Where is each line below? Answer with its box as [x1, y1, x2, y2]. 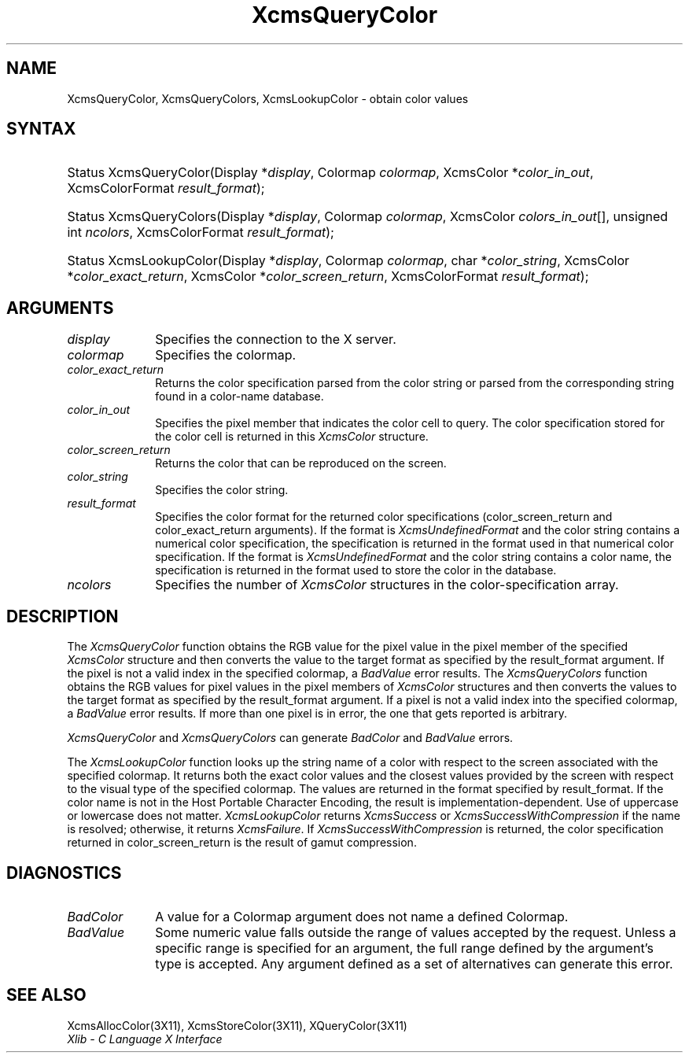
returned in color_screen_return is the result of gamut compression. [67, 836, 417, 850]
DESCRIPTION [6, 606, 119, 626]
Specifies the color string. [155, 483, 289, 497]
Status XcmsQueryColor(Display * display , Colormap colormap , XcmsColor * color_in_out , [67, 164, 594, 181]
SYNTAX [6, 119, 76, 139]
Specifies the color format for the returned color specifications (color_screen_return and [155, 510, 613, 524]
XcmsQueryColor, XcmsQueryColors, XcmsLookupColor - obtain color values [67, 91, 469, 105]
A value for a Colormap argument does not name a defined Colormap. [155, 908, 569, 924]
